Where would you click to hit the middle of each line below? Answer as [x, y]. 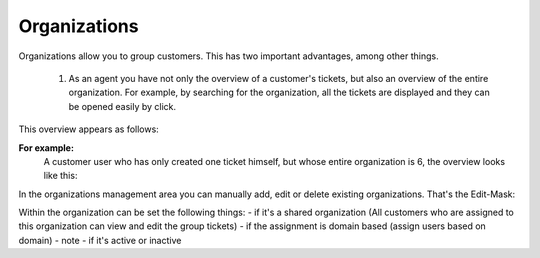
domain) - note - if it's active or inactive [100, 240]
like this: [60, 176]
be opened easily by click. [122, 106]
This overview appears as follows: [88, 129]
